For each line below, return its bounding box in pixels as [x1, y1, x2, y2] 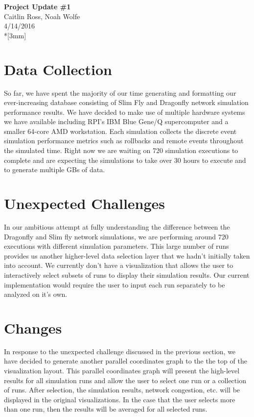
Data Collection [4, 59, 112, 79]
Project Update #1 [4, 1, 71, 11]
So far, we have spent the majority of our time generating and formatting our [4, 87, 236, 98]
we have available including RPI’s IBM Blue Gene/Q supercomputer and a [4, 116, 229, 127]
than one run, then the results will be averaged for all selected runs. [4, 404, 208, 414]
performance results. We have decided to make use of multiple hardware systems [4, 106, 245, 117]
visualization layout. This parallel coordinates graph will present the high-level [4, 365, 240, 376]
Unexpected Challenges [4, 193, 165, 213]
